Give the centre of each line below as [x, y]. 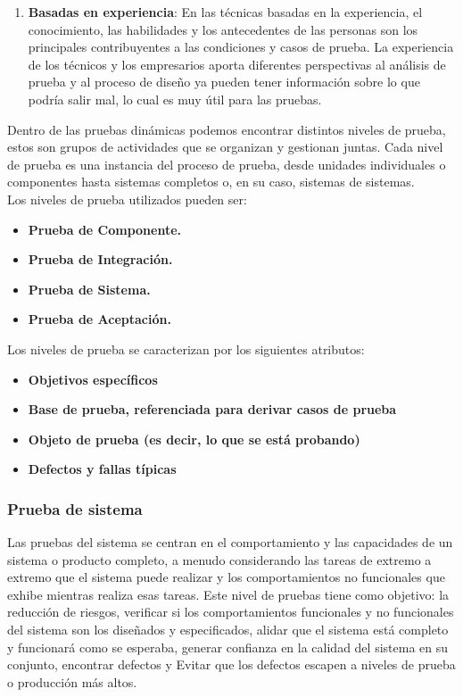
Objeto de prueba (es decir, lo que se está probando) [194, 439]
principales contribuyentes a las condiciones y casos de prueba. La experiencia [241, 47]
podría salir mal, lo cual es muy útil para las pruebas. [175, 99]
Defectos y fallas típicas [102, 469]
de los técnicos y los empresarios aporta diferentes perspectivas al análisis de [237, 64]
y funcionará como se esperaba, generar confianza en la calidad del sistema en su [228, 647]
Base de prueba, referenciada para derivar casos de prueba [212, 409]
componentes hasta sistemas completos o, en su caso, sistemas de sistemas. [211, 182]
